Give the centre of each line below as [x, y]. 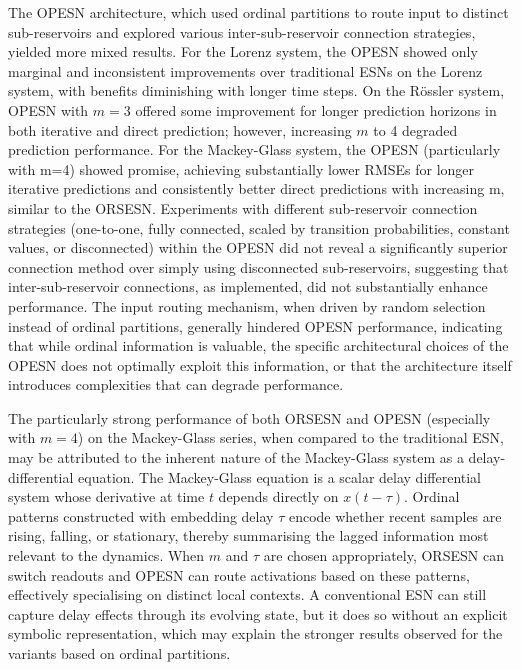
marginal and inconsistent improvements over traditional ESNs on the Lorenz [245, 70]
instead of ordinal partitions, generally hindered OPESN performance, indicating [255, 325]
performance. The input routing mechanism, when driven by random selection [247, 305]
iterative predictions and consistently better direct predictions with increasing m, [256, 188]
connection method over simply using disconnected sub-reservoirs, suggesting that [258, 266]
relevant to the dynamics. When [106, 555]
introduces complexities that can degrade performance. [176, 384]
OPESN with [48, 109]
